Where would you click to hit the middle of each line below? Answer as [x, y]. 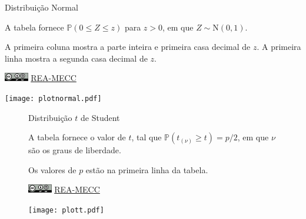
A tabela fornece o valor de [77, 137]
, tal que [147, 137]
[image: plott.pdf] [66, 210]
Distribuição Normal [41, 7]
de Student [100, 117]
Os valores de [52, 169]
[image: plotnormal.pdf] [53, 98]
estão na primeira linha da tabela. [147, 169]
